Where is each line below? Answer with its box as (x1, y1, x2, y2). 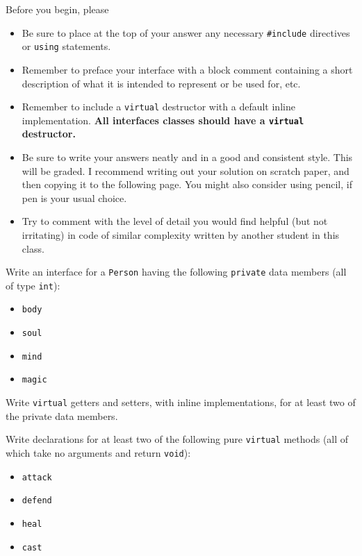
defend (22, 496, 52, 506)
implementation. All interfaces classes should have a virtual (22, 112, 304, 127)
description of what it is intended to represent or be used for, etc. (22, 76, 301, 90)
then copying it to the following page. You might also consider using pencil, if (22, 177, 352, 192)
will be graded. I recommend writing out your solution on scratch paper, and (22, 163, 349, 178)
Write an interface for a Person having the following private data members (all (6, 264, 347, 279)
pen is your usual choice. (22, 190, 127, 205)
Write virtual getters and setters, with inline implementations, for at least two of (6, 395, 356, 410)
